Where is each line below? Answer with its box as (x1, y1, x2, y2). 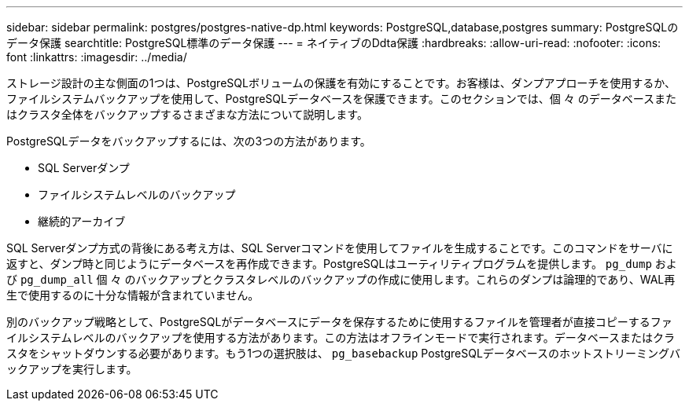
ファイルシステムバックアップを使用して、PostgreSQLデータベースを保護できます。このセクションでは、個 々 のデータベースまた (6, 92, 677, 105)
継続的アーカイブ (38, 214, 126, 228)
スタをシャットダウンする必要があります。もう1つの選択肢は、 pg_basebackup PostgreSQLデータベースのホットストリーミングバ (6, 346, 681, 360)
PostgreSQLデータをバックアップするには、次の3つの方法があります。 (6, 134, 371, 148)
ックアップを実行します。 (6, 362, 138, 376)
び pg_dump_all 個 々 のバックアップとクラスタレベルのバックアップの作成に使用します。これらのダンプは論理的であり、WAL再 (6, 273, 676, 286)
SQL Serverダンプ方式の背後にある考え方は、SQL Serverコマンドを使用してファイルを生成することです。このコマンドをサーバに (6, 241, 673, 255)
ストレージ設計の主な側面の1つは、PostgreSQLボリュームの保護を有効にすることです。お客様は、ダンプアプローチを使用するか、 (6, 76, 676, 90)
